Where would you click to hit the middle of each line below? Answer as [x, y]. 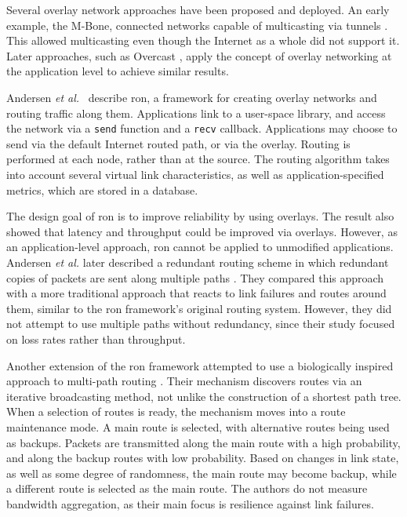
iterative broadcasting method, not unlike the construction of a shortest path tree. [204, 396]
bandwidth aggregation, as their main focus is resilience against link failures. [190, 503]
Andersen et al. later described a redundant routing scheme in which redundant [198, 262]
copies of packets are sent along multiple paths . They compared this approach [195, 277]
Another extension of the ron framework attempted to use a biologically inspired [200, 365]
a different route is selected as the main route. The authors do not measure [187, 488]
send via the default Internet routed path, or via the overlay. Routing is [178, 143]
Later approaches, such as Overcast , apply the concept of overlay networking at [199, 55]
